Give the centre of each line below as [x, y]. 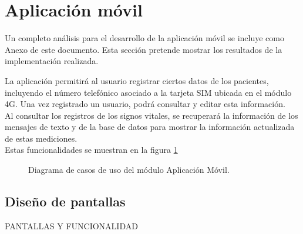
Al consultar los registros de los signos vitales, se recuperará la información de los [151, 115]
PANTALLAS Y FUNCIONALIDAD [71, 225]
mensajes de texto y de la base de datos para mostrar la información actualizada [150, 127]
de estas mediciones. [41, 138]
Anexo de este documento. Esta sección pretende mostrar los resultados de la [144, 49]
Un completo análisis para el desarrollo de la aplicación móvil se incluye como [144, 38]
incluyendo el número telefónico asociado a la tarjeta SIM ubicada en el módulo [148, 92]
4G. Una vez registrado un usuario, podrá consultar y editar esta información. [145, 104]
